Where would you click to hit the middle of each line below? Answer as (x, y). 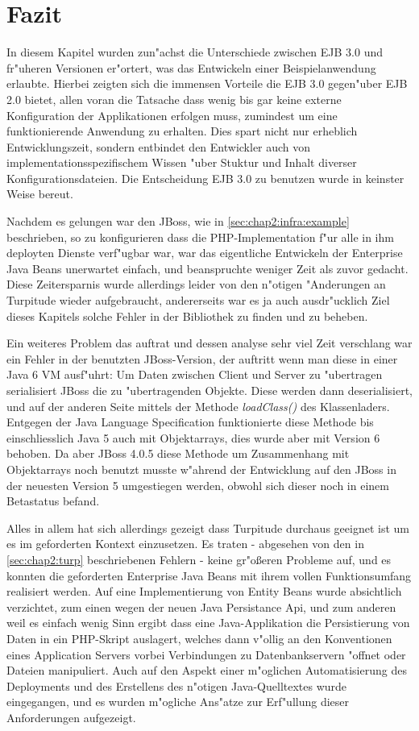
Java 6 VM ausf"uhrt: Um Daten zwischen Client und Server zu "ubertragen (195, 374)
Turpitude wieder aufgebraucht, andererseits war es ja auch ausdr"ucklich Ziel (198, 300)
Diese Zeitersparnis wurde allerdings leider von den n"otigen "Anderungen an (196, 284)
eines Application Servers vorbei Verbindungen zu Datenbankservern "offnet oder (206, 654)
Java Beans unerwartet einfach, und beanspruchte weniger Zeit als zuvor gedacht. (207, 268)
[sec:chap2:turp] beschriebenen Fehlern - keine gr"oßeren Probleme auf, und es (199, 559)
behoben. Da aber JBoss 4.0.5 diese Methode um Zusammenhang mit (178, 453)
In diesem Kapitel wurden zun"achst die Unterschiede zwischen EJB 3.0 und (195, 52)
